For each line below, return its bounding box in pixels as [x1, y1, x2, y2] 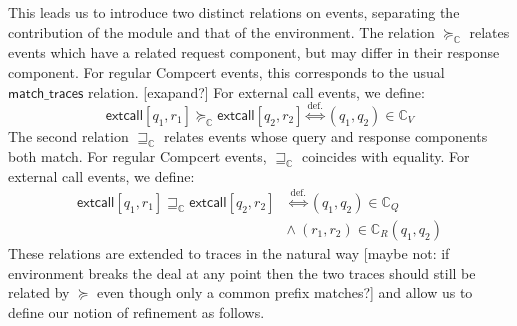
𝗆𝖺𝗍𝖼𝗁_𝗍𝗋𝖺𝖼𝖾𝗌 [8, 86, 84, 101]
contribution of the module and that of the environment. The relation [8, 21, 435, 42]
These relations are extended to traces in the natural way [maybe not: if [8, 243, 450, 264]
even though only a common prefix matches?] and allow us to [96, 282, 473, 303]
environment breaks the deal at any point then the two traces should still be [8, 262, 476, 283]
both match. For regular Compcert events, [8, 145, 267, 166]
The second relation [8, 125, 129, 146]
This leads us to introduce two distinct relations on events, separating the [8, 2, 460, 22]
